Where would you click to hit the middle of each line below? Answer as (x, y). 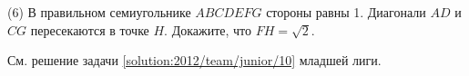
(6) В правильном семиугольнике (99, 12)
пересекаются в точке (90, 29)
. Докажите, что (208, 29)
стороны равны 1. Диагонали (346, 12)
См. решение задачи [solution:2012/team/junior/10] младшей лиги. (194, 60)
